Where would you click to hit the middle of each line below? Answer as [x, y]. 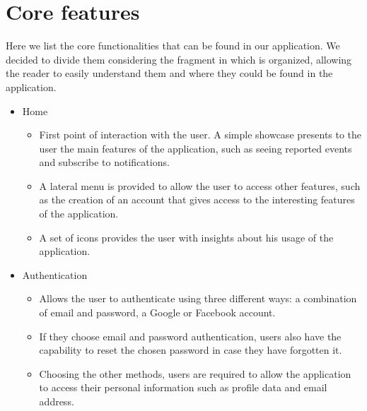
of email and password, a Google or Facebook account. [157, 312]
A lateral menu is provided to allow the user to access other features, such [200, 185]
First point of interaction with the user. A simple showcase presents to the [200, 135]
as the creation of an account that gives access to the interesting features [197, 199]
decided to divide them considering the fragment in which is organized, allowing [179, 59]
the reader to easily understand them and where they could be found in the [169, 73]
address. [57, 401]
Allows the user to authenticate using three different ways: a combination [198, 298]
